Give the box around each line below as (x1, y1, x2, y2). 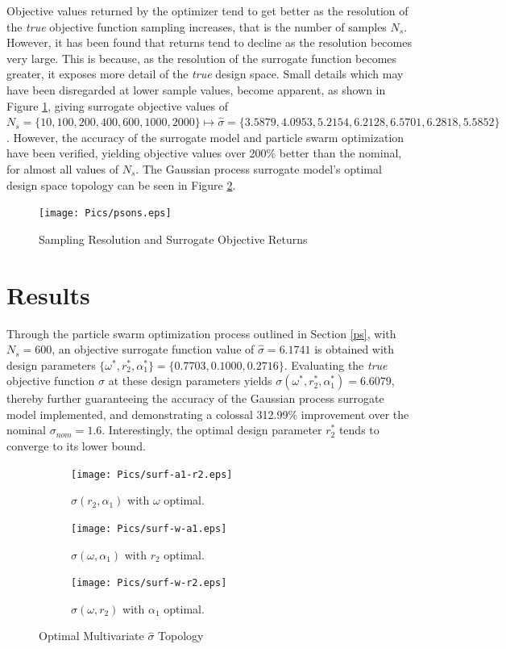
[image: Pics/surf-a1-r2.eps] (71, 468, 233, 480)
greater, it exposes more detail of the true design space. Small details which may (6, 65, 404, 82)
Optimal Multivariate (39, 627, 144, 644)
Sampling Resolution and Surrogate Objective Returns (39, 230, 308, 247)
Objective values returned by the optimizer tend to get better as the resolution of (6, 2, 409, 19)
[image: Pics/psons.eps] (39, 207, 172, 220)
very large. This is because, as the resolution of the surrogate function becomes (6, 49, 397, 66)
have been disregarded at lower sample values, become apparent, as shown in (6, 81, 386, 98)
